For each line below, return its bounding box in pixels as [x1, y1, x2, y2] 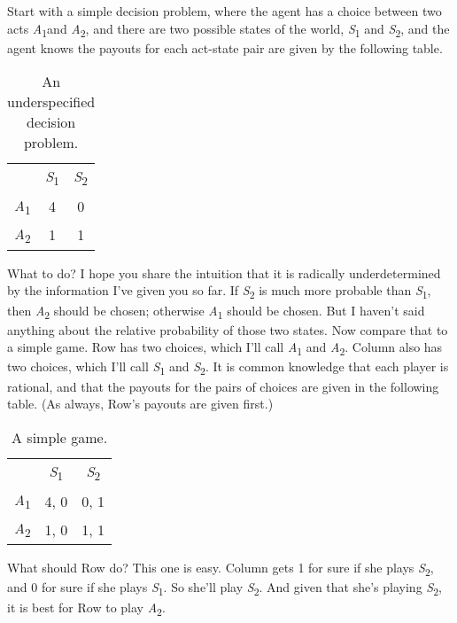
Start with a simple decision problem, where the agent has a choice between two [7, 2, 442, 19]
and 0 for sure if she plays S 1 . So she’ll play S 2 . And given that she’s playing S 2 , [7, 578, 442, 599]
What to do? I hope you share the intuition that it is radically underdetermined [7, 263, 441, 282]
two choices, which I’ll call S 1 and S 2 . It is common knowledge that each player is [7, 357, 449, 378]
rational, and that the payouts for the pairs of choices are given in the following [7, 377, 439, 395]
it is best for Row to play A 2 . [7, 597, 166, 619]
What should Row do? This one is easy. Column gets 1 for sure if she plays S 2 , [7, 558, 434, 580]
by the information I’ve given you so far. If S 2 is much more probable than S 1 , [7, 281, 431, 302]
